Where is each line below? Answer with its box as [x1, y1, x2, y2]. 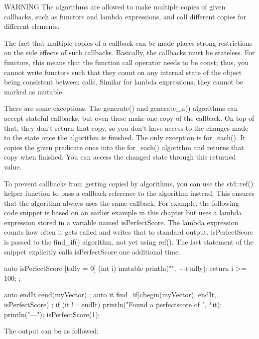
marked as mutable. [4, 86, 64, 96]
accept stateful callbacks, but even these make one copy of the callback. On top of [4, 112, 255, 123]
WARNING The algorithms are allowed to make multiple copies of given [4, 1, 226, 11]
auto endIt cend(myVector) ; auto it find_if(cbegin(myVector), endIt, [4, 289, 216, 300]
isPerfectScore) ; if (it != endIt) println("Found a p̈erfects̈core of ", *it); [4, 299, 222, 310]
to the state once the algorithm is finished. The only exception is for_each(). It [4, 132, 246, 143]
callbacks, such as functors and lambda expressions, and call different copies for [4, 11, 247, 21]
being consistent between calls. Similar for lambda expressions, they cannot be [4, 77, 244, 87]
